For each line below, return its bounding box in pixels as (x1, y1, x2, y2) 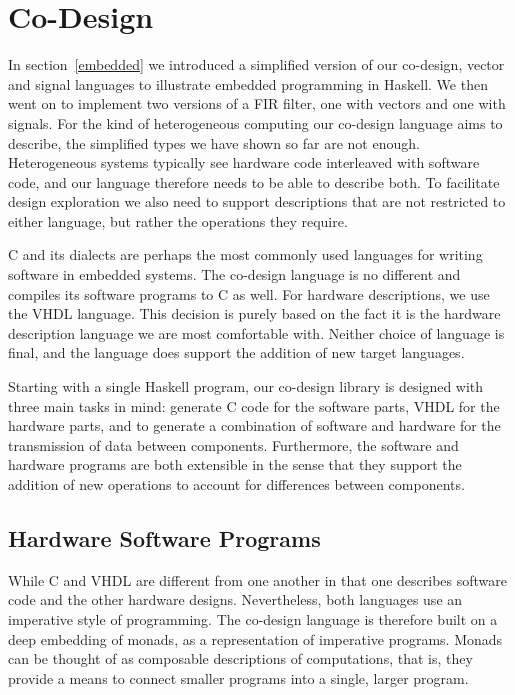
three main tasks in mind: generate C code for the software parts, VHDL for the (8, 395, 500, 416)
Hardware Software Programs (8, 522, 321, 553)
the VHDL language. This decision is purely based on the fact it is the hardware (8, 303, 501, 324)
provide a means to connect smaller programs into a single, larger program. (8, 667, 469, 688)
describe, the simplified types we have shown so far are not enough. (8, 132, 420, 153)
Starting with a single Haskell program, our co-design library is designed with (8, 376, 484, 397)
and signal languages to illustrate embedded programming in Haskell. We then (8, 73, 488, 94)
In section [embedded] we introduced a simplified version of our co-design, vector (8, 54, 505, 75)
